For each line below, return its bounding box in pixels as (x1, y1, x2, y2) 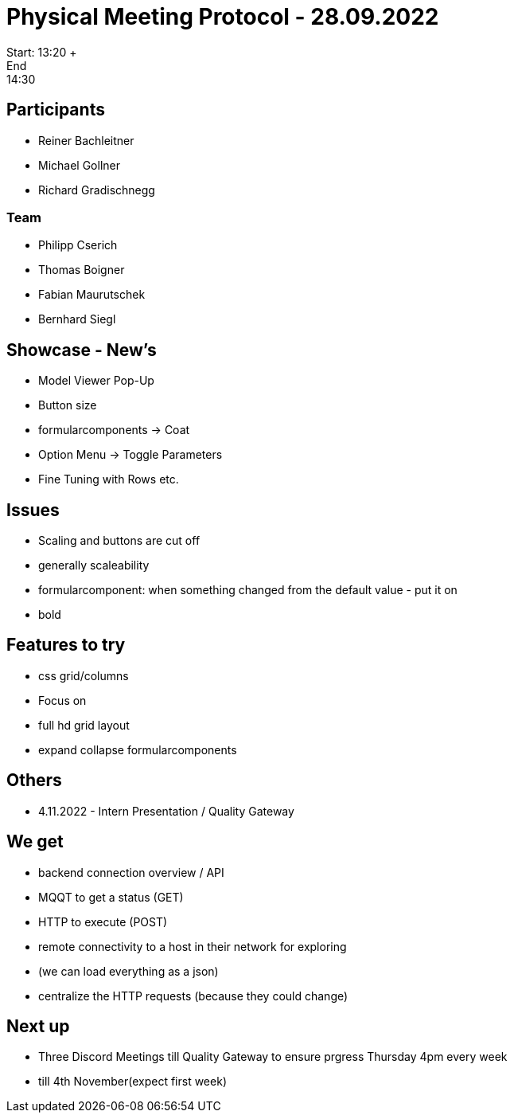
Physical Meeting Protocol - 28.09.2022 (6, 3, 439, 30)
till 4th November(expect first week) (38, 1074, 227, 1089)
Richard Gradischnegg (38, 182, 155, 197)
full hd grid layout (38, 718, 130, 732)
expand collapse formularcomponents (38, 742, 237, 757)
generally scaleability (38, 558, 150, 573)
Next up (6, 1015, 70, 1036)
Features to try (6, 635, 126, 655)
